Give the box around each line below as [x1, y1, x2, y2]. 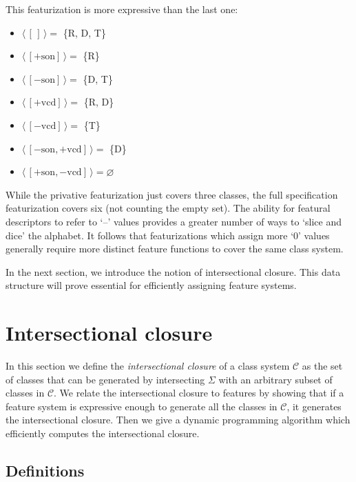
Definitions [6, 459, 85, 481]
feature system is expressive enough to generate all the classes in [6, 399, 278, 413]
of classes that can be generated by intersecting [6, 372, 205, 386]
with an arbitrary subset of [218, 372, 333, 386]
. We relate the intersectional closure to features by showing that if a [54, 385, 344, 400]
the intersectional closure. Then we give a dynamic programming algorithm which [6, 412, 350, 427]
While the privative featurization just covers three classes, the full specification [6, 187, 338, 201]
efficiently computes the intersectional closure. [6, 426, 200, 440]
